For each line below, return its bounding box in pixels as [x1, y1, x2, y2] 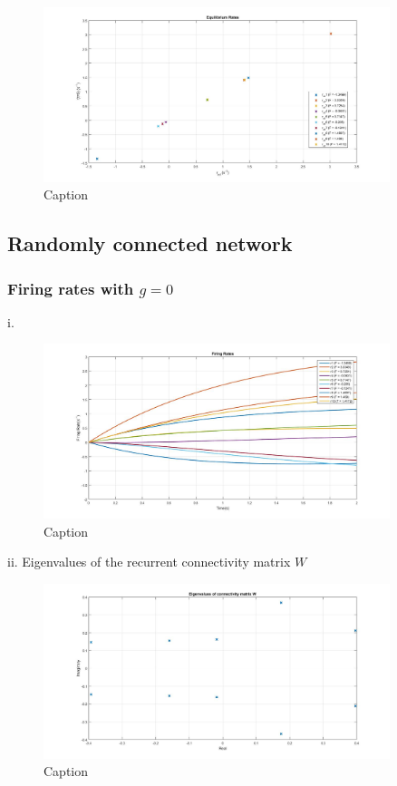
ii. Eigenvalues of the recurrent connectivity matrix [7, 552, 291, 571]
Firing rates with [7, 277, 134, 299]
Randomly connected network [7, 229, 293, 257]
